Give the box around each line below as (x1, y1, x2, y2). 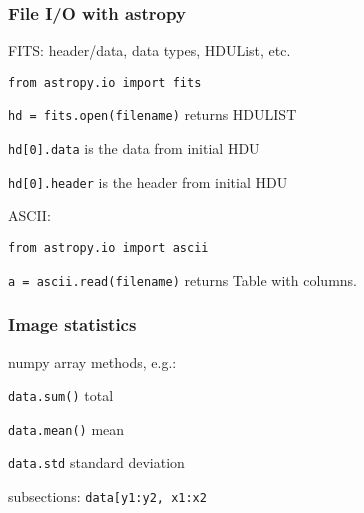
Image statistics (8, 312, 137, 337)
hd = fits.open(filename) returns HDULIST (8, 104, 297, 125)
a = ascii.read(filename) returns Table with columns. (8, 269, 357, 290)
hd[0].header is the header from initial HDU (8, 171, 288, 192)
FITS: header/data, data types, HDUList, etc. (8, 40, 291, 61)
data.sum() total (8, 385, 114, 406)
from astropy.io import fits (8, 75, 202, 90)
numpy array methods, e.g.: (8, 351, 177, 372)
